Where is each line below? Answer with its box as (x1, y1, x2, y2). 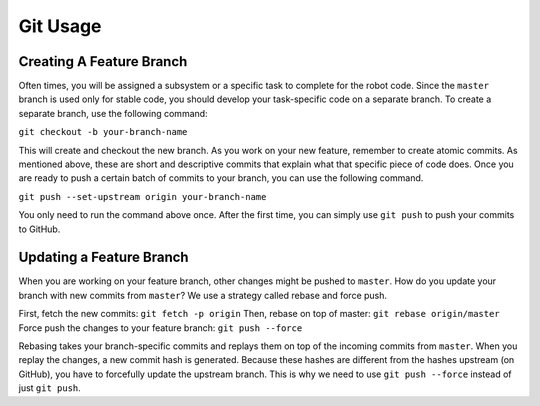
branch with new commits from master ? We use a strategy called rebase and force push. (18, 289, 388, 301)
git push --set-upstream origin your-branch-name (18, 191, 267, 202)
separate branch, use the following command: (18, 107, 209, 119)
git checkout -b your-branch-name (18, 126, 188, 138)
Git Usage (18, 15, 102, 37)
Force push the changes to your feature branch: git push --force (18, 321, 303, 334)
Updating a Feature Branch (18, 249, 189, 266)
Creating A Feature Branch (18, 53, 188, 70)
